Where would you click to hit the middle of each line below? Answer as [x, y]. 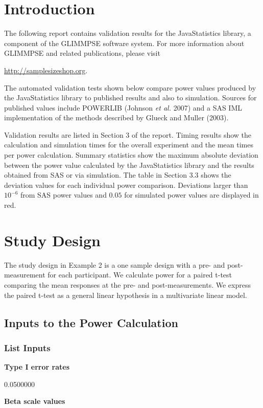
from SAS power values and [63, 195]
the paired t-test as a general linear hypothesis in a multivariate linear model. [126, 295]
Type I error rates [37, 367]
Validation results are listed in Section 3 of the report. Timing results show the [128, 134]
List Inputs [27, 347]
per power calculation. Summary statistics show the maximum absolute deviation [131, 155]
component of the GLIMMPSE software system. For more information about [124, 43]
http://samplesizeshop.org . [46, 70]
